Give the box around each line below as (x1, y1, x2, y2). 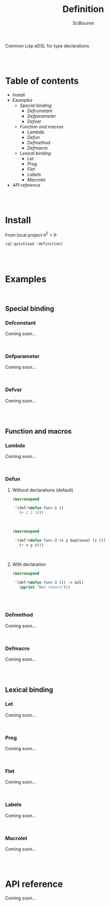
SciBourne (72, 20, 94, 26)
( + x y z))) (19, 542, 44, 547)
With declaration (12, 561, 46, 567)
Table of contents (5, 75, 79, 87)
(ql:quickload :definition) (5, 241, 63, 247)
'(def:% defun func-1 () (14, 505, 64, 510)
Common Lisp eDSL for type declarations (5, 42, 89, 48)
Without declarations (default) (12, 487, 74, 493)
